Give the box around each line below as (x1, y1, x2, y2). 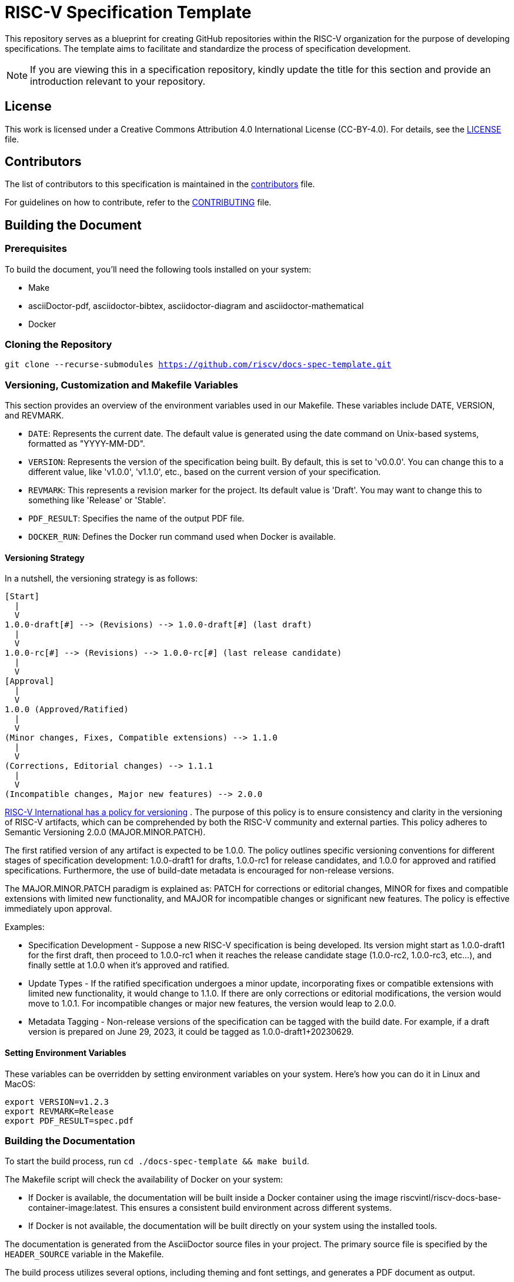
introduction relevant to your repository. (30, 75, 206, 87)
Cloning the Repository (5, 338, 112, 351)
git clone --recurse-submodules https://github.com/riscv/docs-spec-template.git (5, 360, 392, 370)
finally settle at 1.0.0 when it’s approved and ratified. (28, 960, 229, 971)
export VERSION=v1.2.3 (5, 1097, 109, 1107)
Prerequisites (5, 243, 67, 255)
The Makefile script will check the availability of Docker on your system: (5, 1174, 283, 1185)
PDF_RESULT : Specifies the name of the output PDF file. (28, 513, 245, 524)
